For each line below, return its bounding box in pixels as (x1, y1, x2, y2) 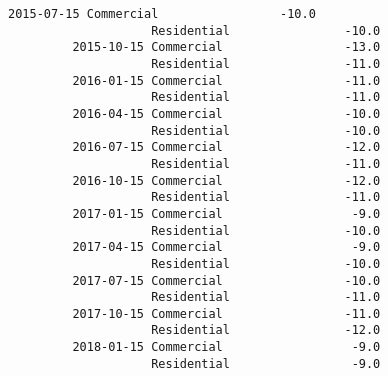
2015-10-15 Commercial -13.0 (72, 40, 381, 55)
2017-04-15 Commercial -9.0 (72, 240, 381, 255)
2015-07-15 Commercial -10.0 (8, 7, 316, 21)
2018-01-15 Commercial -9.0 (72, 340, 381, 355)
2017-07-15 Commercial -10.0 (72, 273, 381, 288)
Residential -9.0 (151, 356, 381, 371)
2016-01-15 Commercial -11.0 (72, 73, 381, 88)
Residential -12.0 (151, 323, 381, 338)
